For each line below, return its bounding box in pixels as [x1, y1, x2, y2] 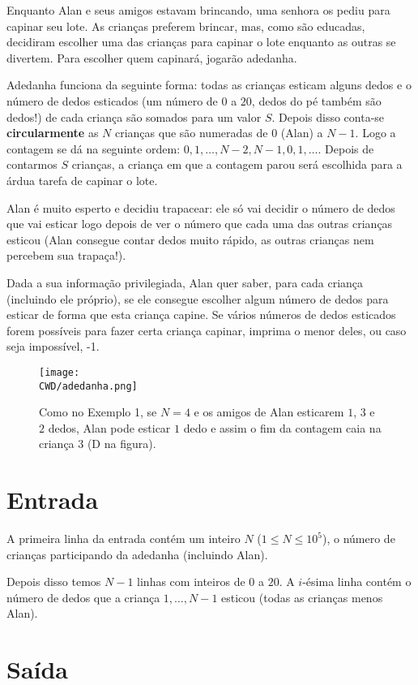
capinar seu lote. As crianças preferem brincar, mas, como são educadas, [6, 17, 365, 34]
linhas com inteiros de [137, 573, 245, 590]
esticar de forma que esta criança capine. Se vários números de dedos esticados [6, 306, 396, 323]
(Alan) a [280, 124, 323, 141]
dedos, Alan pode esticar [48, 419, 171, 436]
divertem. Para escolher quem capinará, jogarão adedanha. [6, 49, 297, 66]
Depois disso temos [6, 573, 101, 590]
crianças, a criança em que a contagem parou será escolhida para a [71, 156, 403, 173]
